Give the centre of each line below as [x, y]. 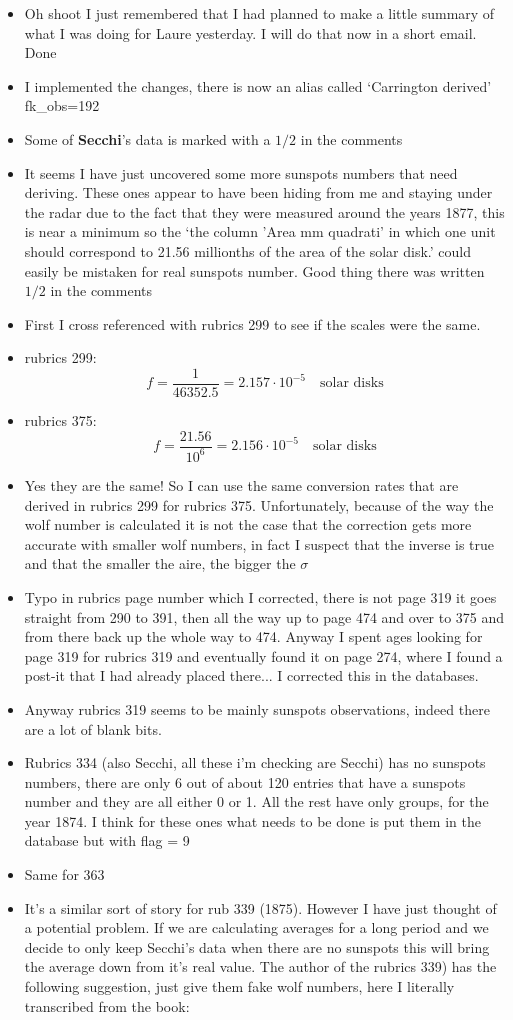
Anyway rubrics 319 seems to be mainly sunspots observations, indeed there [257, 708]
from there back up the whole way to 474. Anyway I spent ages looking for [253, 636]
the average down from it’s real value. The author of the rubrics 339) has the [260, 966]
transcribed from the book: [107, 1005]
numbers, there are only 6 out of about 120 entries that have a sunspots [245, 781]
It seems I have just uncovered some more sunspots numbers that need [241, 172]
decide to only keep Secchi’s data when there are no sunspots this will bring [257, 946]
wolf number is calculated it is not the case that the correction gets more [248, 524]
